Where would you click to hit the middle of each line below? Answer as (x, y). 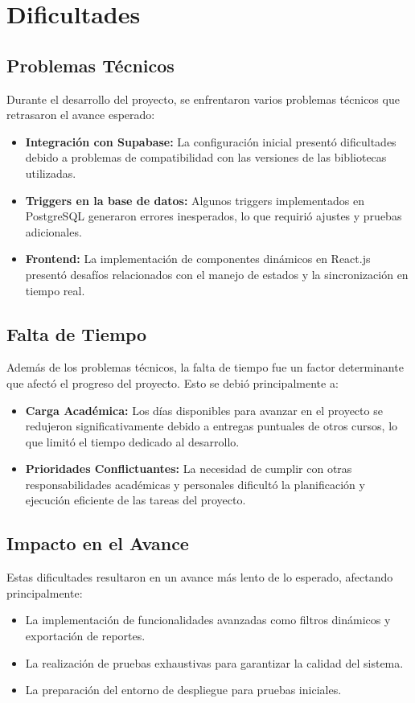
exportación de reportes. (85, 636)
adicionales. (53, 231)
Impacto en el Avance (98, 543)
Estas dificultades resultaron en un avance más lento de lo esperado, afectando (200, 577)
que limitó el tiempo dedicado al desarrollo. (132, 441)
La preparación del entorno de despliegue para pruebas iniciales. (183, 690)
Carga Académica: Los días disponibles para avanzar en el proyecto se (204, 410)
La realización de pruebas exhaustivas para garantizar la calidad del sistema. (214, 662)
